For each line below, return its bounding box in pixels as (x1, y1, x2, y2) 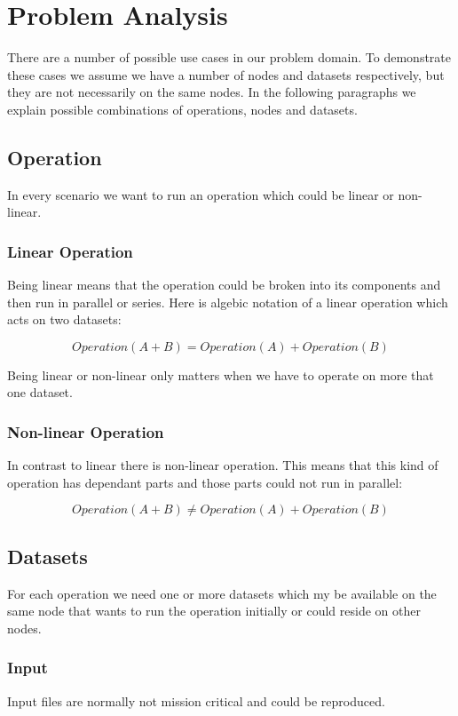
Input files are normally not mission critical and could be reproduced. (7, 691, 385, 710)
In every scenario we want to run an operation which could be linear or (7, 185, 394, 203)
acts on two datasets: (7, 310, 122, 329)
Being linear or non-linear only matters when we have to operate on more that (7, 365, 434, 384)
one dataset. (7, 383, 73, 402)
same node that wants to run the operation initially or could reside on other (7, 601, 421, 620)
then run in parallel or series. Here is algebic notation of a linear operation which (7, 292, 448, 311)
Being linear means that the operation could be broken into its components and (7, 275, 441, 294)
